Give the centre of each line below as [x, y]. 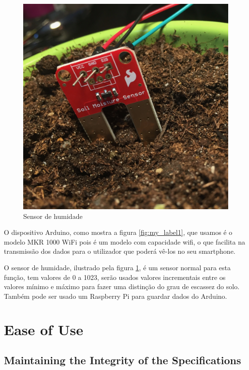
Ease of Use [44, 329]
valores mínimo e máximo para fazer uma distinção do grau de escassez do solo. [122, 286]
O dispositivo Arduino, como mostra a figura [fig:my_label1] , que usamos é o [118, 232]
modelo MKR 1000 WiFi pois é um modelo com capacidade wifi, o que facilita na [124, 241]
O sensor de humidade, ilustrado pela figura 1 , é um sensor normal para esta [117, 267]
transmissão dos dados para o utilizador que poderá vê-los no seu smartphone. [120, 251]
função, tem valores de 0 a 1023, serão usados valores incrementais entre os [115, 277]
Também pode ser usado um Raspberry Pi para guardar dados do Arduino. [116, 296]
